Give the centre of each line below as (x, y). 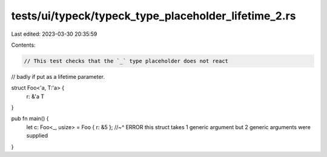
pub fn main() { (30, 119)
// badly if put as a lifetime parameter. (58, 76)
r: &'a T (35, 96)
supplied (37, 136)
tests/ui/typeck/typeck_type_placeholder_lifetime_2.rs (154, 16)
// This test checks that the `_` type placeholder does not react (126, 61)
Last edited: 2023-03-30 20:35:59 (54, 34)
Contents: (23, 45)
